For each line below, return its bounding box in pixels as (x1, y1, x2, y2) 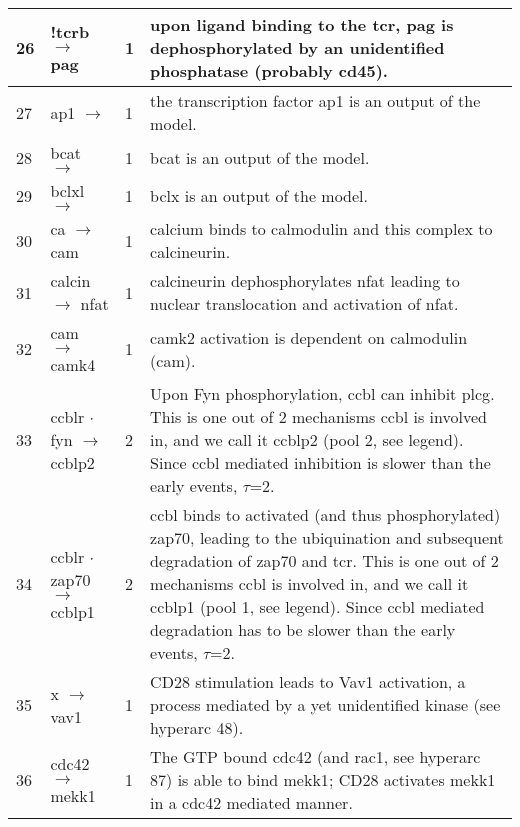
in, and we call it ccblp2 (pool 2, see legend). (150, 428, 464, 451)
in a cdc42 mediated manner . (150, 791, 353, 814)
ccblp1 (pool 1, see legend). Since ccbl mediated (150, 595, 485, 618)
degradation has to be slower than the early (150, 618, 456, 641)
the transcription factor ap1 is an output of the (150, 89, 481, 112)
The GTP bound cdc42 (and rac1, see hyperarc (150, 745, 481, 768)
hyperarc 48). (150, 716, 244, 739)
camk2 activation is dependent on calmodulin (150, 325, 468, 349)
